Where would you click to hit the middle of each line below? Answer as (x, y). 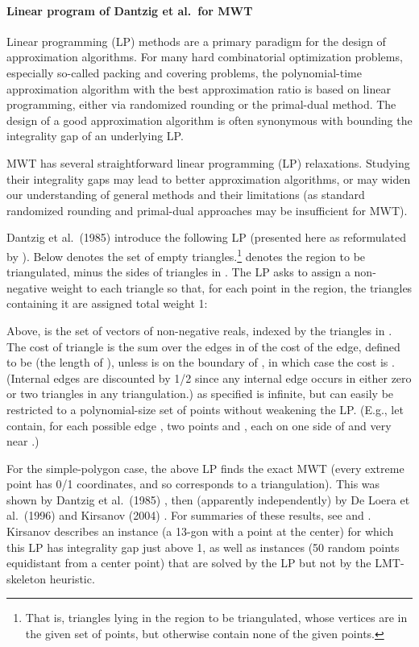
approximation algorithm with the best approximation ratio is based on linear (199, 88)
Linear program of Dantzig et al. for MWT (130, 10)
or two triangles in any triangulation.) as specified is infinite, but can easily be (200, 394)
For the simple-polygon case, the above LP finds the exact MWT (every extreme (205, 468)
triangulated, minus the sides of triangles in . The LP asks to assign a (178, 272)
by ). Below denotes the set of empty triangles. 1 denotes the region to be (186, 255)
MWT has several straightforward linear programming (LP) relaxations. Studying (208, 162)
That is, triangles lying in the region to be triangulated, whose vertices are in (216, 618)
